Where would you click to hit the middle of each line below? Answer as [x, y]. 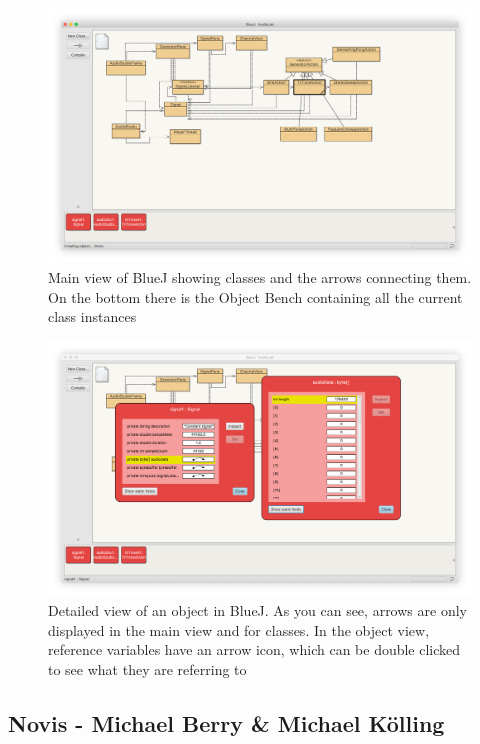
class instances [92, 316]
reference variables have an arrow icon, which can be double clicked [254, 649]
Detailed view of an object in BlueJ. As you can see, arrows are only [257, 609]
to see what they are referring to [147, 668]
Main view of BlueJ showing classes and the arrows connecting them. [260, 277]
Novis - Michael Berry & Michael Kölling [226, 722]
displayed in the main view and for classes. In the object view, [239, 629]
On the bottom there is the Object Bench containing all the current [255, 296]
